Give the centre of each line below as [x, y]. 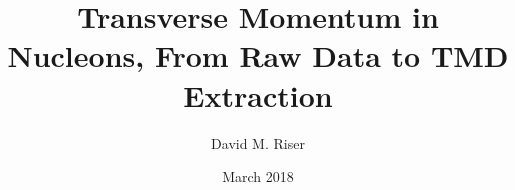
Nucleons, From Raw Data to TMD [258, 55]
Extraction [258, 94]
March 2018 [258, 176]
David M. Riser [258, 142]
